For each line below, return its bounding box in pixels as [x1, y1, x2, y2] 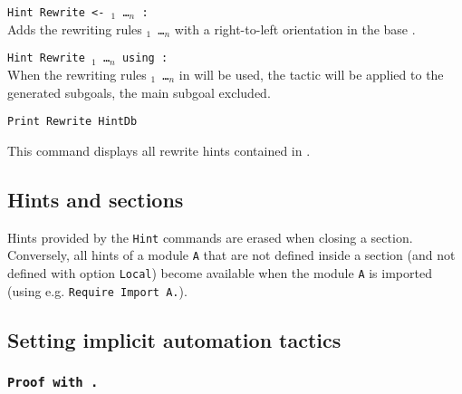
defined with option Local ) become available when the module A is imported [7, 263, 432, 282]
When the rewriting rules [7, 64, 147, 83]
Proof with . [7, 375, 99, 389]
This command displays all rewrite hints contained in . [7, 140, 311, 159]
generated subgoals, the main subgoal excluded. [7, 82, 271, 101]
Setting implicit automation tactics [7, 325, 342, 353]
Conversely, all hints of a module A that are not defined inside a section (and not [7, 245, 456, 264]
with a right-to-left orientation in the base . [174, 19, 416, 38]
